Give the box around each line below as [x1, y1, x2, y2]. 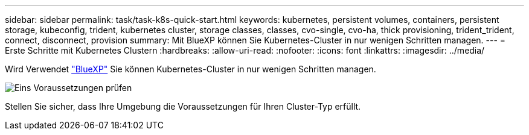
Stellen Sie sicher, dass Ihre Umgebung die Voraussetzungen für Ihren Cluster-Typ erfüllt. [5, 101, 361, 111]
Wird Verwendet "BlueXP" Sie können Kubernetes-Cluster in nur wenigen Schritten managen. [5, 64, 376, 74]
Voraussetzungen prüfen [33, 83, 132, 93]
